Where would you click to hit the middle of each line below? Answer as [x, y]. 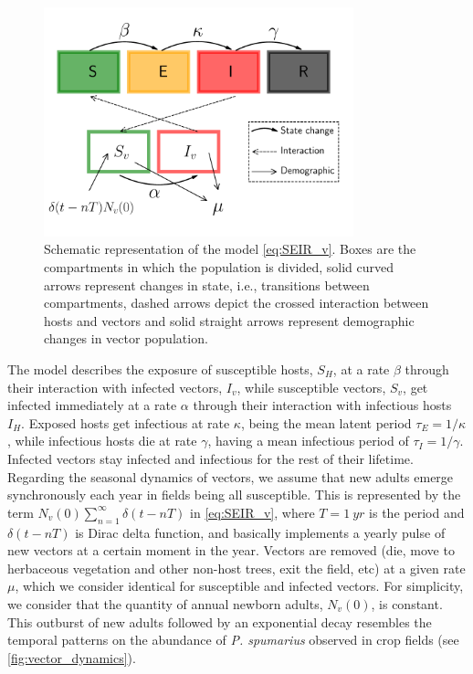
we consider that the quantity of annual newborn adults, [165, 603]
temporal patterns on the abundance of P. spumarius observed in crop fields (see [233, 640]
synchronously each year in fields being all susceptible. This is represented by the [234, 495]
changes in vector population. [126, 338]
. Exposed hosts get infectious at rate [126, 422]
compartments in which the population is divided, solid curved [219, 267]
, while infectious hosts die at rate [102, 441]
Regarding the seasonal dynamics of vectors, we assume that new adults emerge [231, 476]
